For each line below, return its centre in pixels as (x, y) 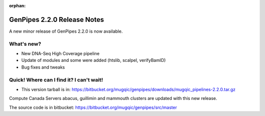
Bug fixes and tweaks (43, 67)
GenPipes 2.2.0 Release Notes (56, 19)
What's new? (25, 44)
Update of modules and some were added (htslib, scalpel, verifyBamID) (94, 60)
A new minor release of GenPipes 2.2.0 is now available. (66, 31)
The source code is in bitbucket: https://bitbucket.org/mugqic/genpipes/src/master (93, 107)
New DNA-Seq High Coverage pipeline (61, 54)
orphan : (17, 6)
